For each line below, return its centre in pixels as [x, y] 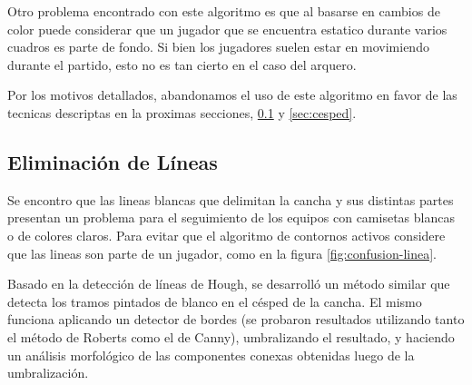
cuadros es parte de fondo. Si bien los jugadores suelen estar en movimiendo [218, 47]
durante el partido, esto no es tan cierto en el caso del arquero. [182, 64]
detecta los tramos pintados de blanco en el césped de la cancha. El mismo [215, 301]
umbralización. [48, 373]
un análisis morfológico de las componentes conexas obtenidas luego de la [211, 355]
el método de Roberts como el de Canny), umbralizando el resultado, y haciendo [231, 336]
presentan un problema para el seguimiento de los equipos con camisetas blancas [231, 217]
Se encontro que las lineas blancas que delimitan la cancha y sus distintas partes [231, 199]
